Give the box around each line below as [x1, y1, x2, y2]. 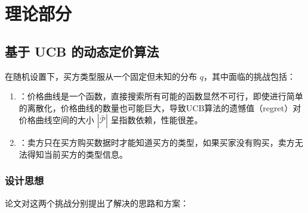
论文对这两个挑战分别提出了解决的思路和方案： [5, 196, 189, 209]
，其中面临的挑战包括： [203, 70, 295, 82]
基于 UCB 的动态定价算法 [5, 42, 159, 60]
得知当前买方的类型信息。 [27, 148, 128, 160]
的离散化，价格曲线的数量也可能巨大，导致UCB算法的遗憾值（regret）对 [19, 101, 301, 114]
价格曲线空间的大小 [19, 114, 94, 126]
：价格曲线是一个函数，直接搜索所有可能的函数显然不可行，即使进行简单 [19, 90, 303, 102]
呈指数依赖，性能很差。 [110, 114, 203, 126]
